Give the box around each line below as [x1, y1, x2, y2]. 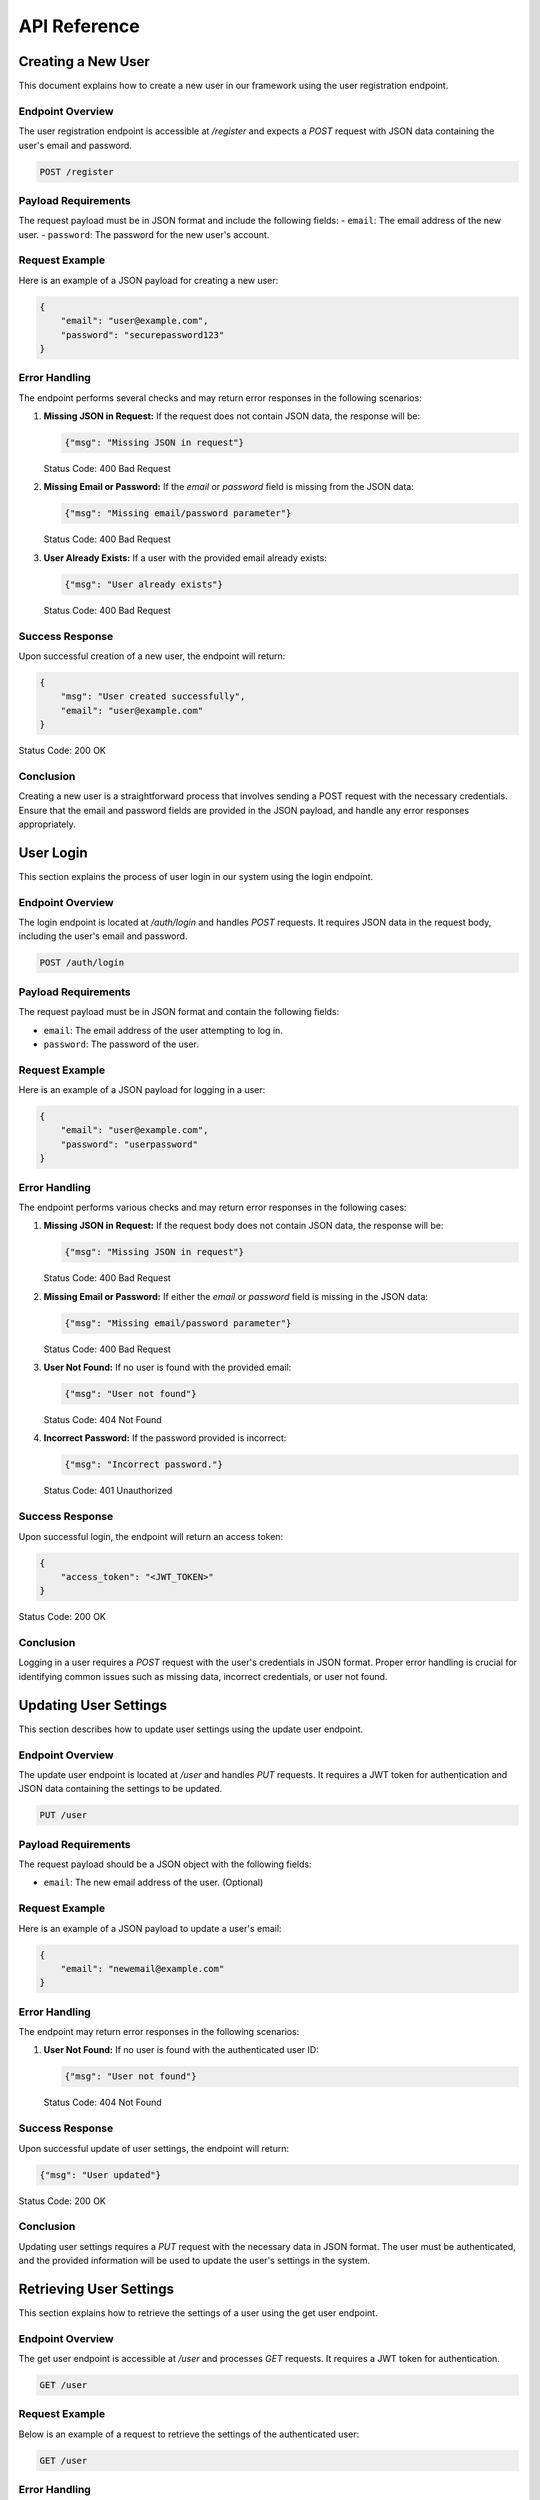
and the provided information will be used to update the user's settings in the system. [18, 2255, 371, 2267]
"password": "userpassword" [60, 1138, 199, 1150]
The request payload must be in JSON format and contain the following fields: [18, 1006, 340, 1018]
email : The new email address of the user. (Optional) [43, 1876, 264, 1889]
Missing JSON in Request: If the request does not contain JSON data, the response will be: [43, 410, 421, 422]
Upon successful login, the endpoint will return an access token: [18, 1530, 284, 1542]
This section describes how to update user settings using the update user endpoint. [18, 1723, 364, 1735]
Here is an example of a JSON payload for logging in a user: [18, 1084, 266, 1096]
